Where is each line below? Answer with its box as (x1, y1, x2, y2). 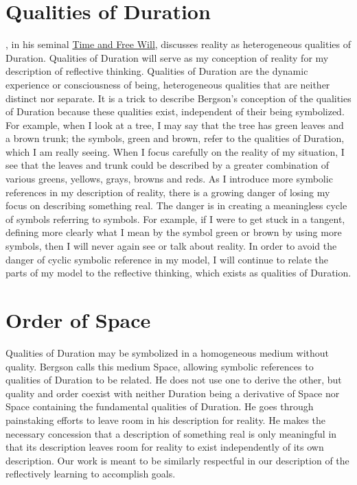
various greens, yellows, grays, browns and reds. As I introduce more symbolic (5, 171, 333, 186)
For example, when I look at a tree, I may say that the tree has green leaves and (5, 117, 344, 132)
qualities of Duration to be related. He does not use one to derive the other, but (5, 372, 342, 387)
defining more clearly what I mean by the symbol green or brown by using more (5, 225, 342, 239)
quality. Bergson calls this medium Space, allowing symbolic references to (5, 359, 314, 373)
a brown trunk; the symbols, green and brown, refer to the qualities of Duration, (5, 131, 345, 145)
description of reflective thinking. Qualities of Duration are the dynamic (5, 64, 308, 78)
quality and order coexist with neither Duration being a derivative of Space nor (5, 386, 340, 400)
